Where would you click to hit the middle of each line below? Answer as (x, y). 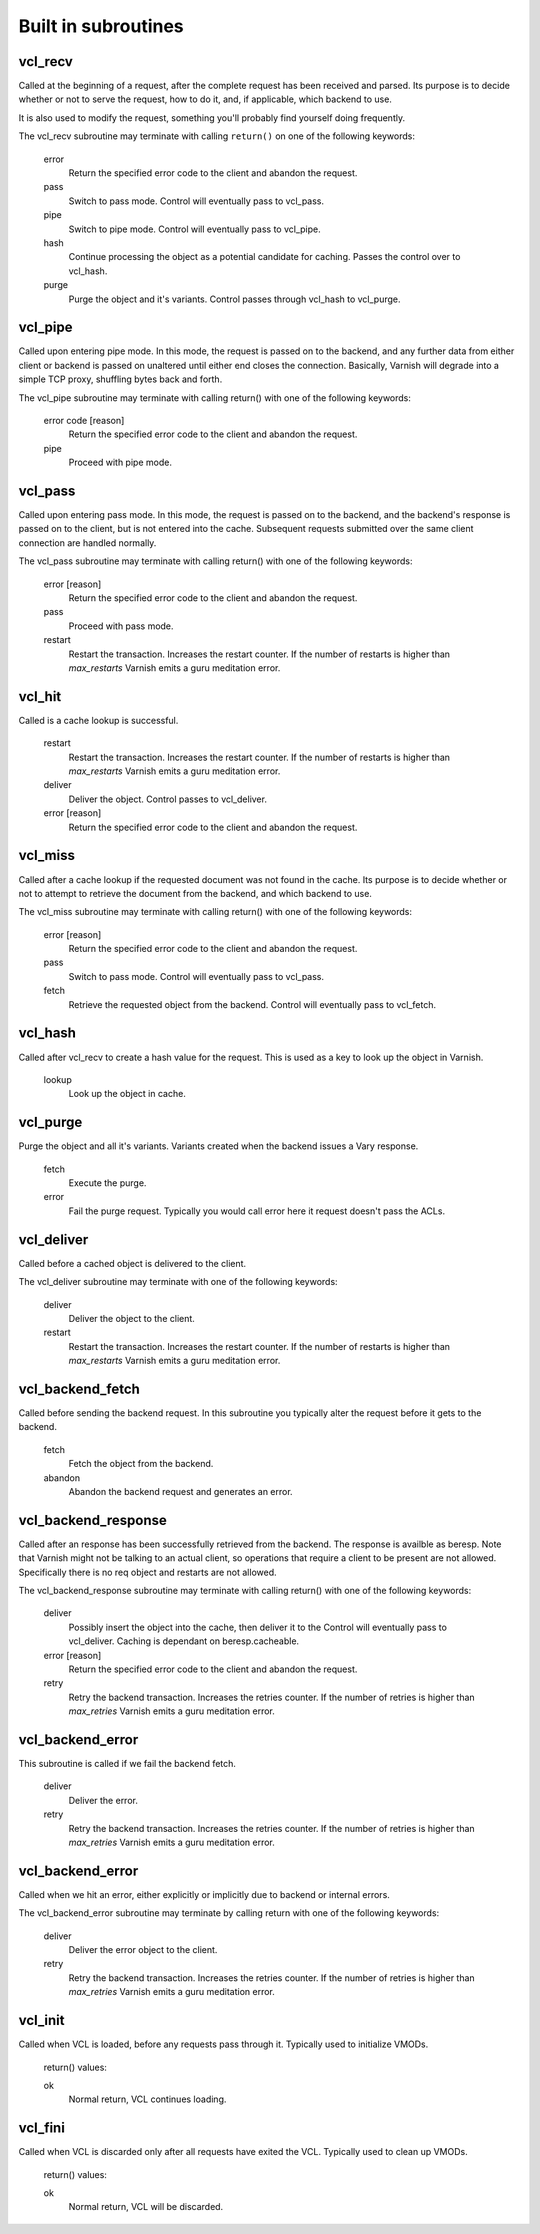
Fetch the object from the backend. (141, 1464)
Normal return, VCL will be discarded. (146, 2207)
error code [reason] (84, 420)
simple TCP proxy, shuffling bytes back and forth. (120, 379)
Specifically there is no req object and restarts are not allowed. (147, 1572)
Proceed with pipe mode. (120, 462)
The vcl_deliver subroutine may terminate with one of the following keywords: (178, 1282)
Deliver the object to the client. (131, 1318)
